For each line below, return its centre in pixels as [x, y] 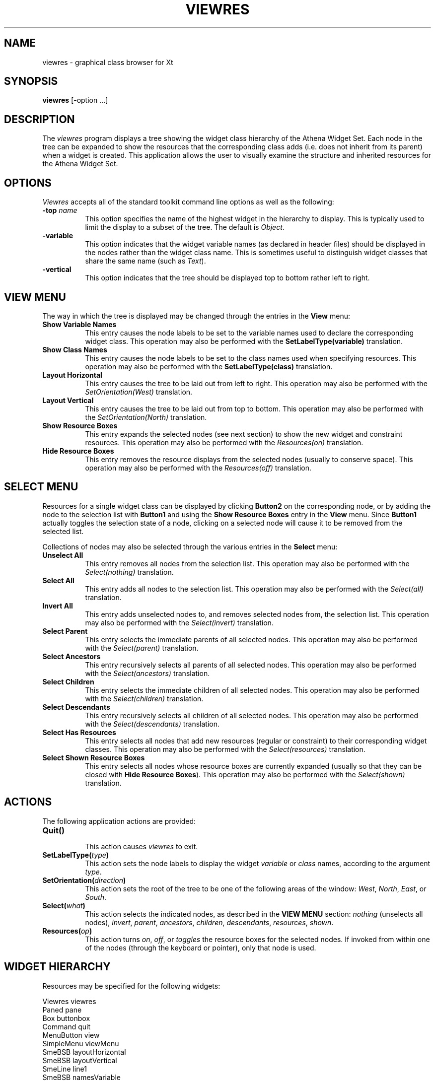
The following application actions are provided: [119, 821]
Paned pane [62, 1010]
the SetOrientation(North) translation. [146, 417]
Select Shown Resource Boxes [94, 757]
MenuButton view [71, 1035]
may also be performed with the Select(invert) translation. [179, 622]
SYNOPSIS [31, 81]
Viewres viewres [69, 1001]
